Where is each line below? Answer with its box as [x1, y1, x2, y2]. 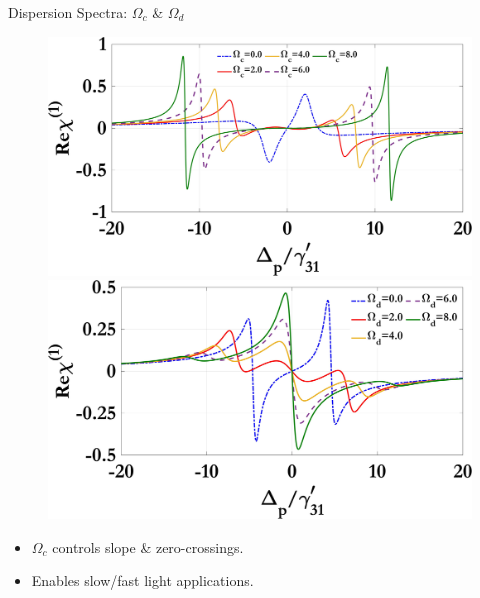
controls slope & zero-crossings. [52, 536, 244, 557]
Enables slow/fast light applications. [31, 570, 254, 591]
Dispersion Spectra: [8, 2, 128, 22]
